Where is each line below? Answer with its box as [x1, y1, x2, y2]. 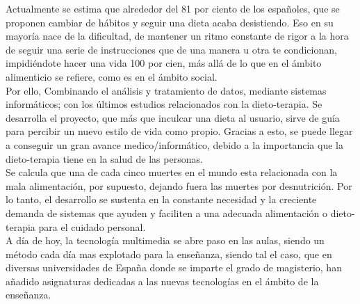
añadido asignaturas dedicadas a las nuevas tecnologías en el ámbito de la [6, 273, 319, 288]
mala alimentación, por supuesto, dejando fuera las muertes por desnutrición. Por [6, 178, 352, 193]
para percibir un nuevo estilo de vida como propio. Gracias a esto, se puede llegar [6, 124, 353, 138]
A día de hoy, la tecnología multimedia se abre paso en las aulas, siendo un [6, 233, 325, 248]
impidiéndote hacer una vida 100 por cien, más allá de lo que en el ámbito [6, 56, 322, 70]
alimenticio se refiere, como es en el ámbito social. [6, 69, 218, 83]
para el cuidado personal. [38, 219, 146, 234]
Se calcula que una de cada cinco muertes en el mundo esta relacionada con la [6, 165, 338, 179]
